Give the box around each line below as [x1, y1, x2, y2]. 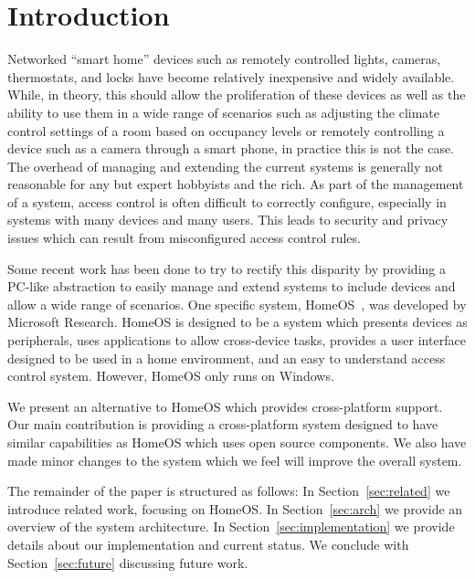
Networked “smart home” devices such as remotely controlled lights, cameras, [7, 49, 441, 68]
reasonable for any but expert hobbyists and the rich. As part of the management [7, 174, 464, 194]
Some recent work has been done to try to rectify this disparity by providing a [7, 258, 446, 278]
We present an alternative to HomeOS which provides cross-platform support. [7, 396, 443, 416]
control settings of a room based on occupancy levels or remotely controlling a [7, 121, 445, 140]
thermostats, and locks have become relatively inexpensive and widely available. [7, 67, 455, 86]
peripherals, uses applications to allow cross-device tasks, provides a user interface [7, 331, 466, 350]
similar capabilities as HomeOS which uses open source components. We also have [7, 433, 467, 451]
